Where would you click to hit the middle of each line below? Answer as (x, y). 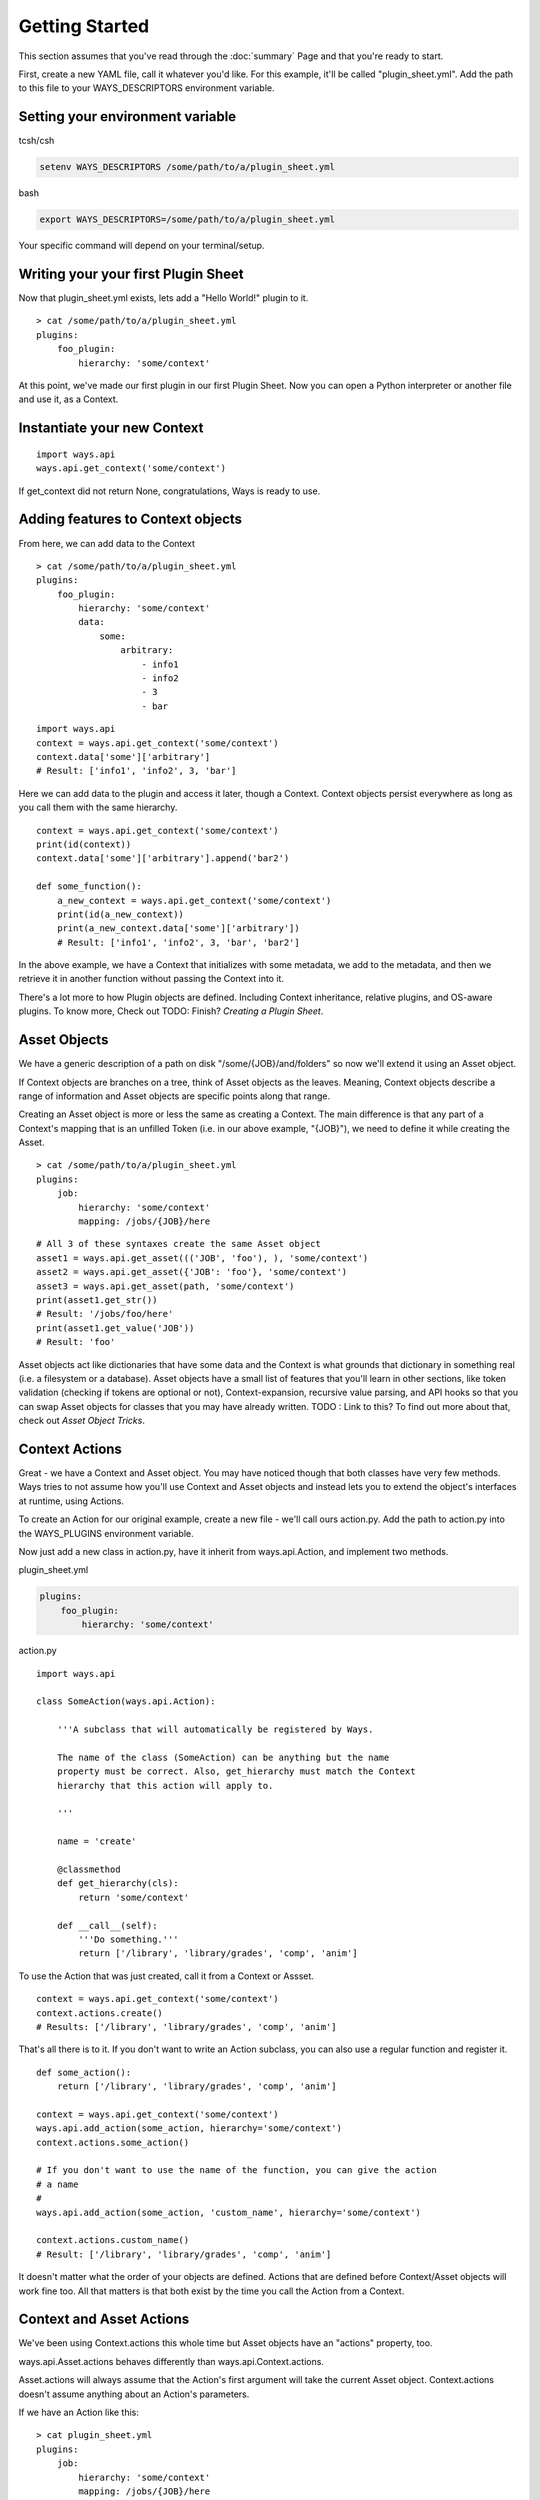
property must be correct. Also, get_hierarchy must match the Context (236, 1771)
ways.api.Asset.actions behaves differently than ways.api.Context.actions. (171, 2361)
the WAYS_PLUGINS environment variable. (106, 1533)
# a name (57, 2184)
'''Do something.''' (128, 1939)
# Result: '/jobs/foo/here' (105, 1314)
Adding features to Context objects (130, 519)
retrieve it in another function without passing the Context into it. (151, 979)
